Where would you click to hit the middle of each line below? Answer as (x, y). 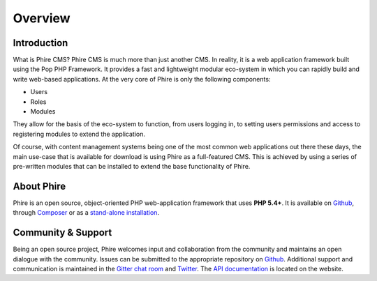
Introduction (40, 43)
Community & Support (62, 233)
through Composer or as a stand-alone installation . (86, 213)
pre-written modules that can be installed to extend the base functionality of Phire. (132, 166)
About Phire (39, 186)
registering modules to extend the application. (79, 134)
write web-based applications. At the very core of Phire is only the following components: (142, 79)
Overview (42, 18)
